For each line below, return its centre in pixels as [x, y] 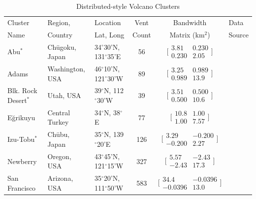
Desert [17, 100]
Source [239, 34]
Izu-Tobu [21, 139]
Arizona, [60, 178]
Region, [59, 22]
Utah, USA [64, 95]
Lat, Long [110, 34]
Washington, [66, 68]
